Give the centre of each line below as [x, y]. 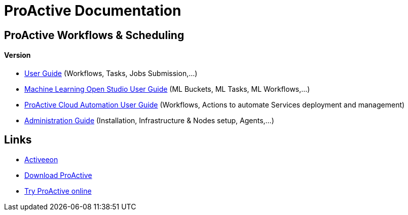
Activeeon [41, 159]
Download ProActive [58, 175]
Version [17, 55]
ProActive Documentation [93, 11]
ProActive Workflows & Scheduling [94, 35]
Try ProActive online [58, 191]
